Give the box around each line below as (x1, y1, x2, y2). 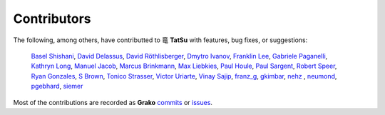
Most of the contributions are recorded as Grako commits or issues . (13, 98, 213, 106)
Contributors (13, 11, 92, 26)
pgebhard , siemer (31, 82, 83, 91)
